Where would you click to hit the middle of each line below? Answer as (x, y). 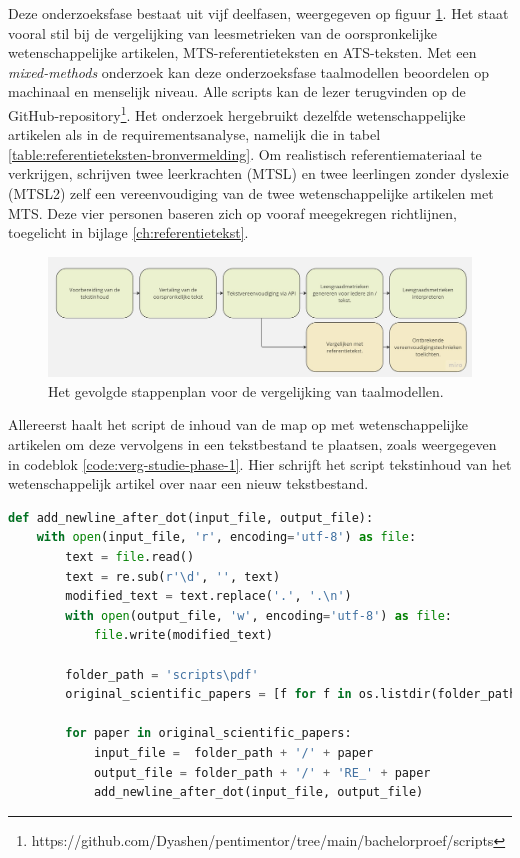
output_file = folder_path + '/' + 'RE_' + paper (262, 772)
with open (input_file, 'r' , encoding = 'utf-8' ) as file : (226, 537)
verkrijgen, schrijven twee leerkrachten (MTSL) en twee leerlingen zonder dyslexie (258, 173)
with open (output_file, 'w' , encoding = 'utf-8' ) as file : (258, 615)
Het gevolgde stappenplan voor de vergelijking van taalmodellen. (246, 390)
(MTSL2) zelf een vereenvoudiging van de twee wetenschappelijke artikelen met (251, 193)
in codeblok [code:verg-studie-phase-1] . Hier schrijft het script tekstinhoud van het (260, 463)
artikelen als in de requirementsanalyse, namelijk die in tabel (194, 134)
